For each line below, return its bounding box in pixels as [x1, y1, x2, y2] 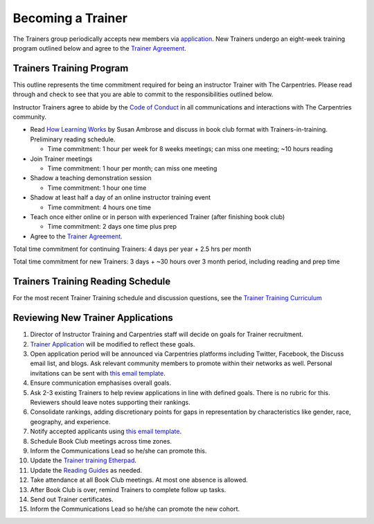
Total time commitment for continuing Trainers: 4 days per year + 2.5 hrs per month [12, 245, 251, 253]
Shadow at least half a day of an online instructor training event [30, 193, 211, 202]
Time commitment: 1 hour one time [47, 184, 147, 192]
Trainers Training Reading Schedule [12, 276, 171, 288]
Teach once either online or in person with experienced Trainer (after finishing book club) [30, 212, 285, 221]
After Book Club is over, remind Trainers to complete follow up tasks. [30, 485, 226, 494]
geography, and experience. [30, 417, 111, 426]
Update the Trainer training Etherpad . [30, 456, 137, 464]
